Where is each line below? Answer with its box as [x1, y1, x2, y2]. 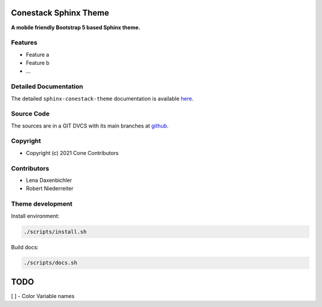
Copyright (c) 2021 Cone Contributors [26, 149, 119, 156]
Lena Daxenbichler [26, 176, 72, 184]
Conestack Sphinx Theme [11, 8, 110, 18]
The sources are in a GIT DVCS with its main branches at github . [11, 122, 169, 129]
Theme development [11, 200, 73, 208]
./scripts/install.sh [23, 228, 87, 235]
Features [11, 39, 38, 47]
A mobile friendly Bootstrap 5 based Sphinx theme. [11, 24, 141, 31]
